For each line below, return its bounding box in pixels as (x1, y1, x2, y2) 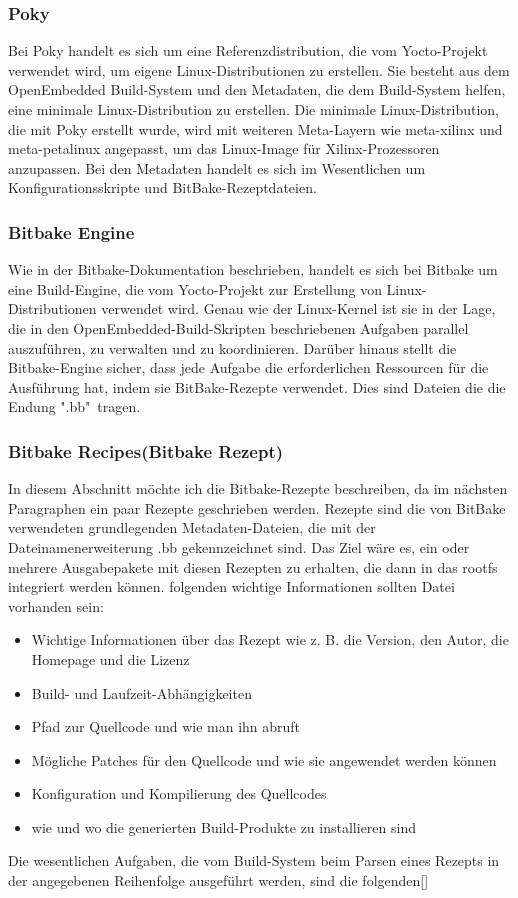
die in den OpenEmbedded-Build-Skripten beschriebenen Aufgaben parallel (8, 317, 469, 338)
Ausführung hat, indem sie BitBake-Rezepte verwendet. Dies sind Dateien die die (8, 376, 506, 397)
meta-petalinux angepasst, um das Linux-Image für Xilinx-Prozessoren (8, 138, 440, 159)
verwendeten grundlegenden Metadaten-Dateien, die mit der (8, 517, 376, 538)
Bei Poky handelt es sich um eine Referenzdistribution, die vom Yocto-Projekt (8, 40, 488, 61)
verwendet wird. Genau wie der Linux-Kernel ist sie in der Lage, (101, 298, 496, 319)
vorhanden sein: (8, 595, 104, 616)
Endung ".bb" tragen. (8, 396, 141, 417)
